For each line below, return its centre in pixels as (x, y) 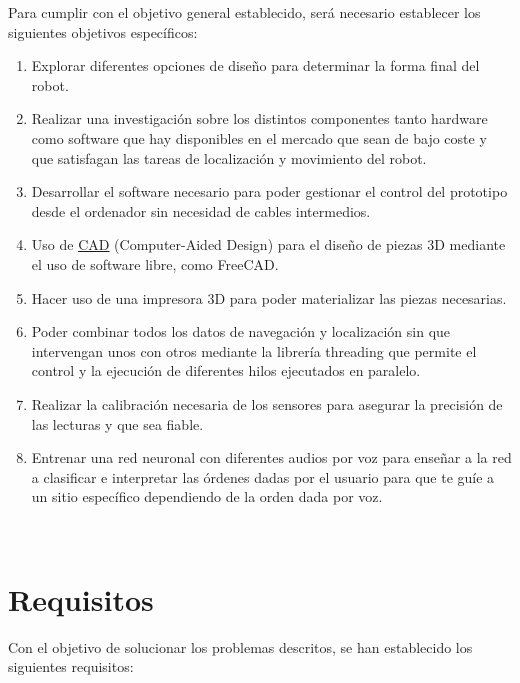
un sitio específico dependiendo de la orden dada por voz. (207, 496)
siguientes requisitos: (71, 666)
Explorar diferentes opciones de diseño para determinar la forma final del (255, 65)
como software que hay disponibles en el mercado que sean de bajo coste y (259, 137)
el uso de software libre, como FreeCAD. (155, 263)
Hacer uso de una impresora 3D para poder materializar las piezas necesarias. (269, 297)
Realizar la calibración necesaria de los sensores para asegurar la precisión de (267, 403)
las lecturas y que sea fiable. (117, 423)
